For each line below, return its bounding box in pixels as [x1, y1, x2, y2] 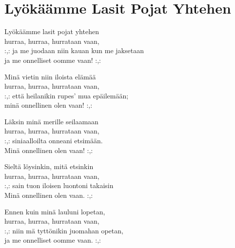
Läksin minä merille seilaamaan [4, 116, 98, 126]
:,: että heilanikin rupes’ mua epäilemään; [4, 90, 129, 100]
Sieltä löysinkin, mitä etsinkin [4, 161, 94, 172]
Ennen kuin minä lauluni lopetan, [4, 206, 105, 216]
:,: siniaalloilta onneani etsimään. [4, 135, 103, 146]
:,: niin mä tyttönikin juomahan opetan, [4, 225, 123, 235]
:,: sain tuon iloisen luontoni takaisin [4, 180, 114, 191]
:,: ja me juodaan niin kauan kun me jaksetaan [4, 45, 144, 56]
